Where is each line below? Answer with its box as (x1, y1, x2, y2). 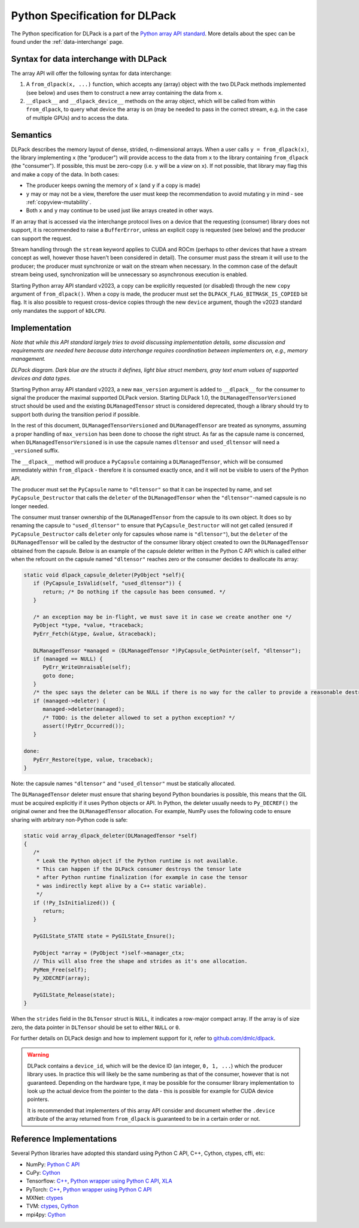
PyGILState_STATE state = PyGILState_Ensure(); (33, 933, 176, 940)
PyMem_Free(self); (33, 966, 87, 973)
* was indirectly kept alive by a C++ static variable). (36, 882, 207, 889)
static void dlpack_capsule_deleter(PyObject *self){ (23, 572, 185, 578)
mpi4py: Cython (26, 1211, 66, 1218)
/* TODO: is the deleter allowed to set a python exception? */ (42, 714, 236, 721)
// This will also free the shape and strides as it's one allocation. (33, 958, 248, 965)
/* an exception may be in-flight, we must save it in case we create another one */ (33, 613, 293, 620)
